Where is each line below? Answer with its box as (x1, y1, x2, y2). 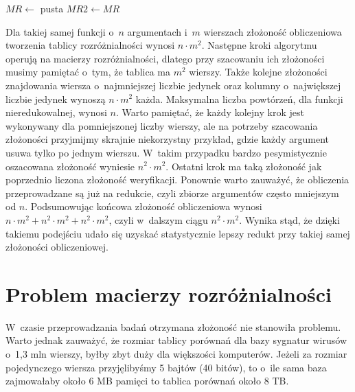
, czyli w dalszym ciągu (108, 212, 208, 227)
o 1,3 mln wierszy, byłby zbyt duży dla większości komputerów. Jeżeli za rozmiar (5, 347, 347, 360)
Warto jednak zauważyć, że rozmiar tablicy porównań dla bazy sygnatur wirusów (5, 333, 347, 347)
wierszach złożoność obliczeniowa (203, 24, 342, 38)
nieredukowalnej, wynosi (5, 105, 107, 119)
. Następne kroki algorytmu (201, 38, 317, 52)
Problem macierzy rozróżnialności (5, 279, 332, 308)
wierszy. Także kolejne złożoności (189, 65, 328, 79)
